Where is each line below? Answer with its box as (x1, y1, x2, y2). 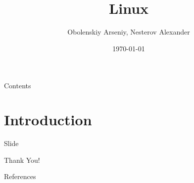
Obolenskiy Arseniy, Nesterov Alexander (67, 27, 190, 37)
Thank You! (4, 154, 40, 165)
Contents (4, 80, 31, 91)
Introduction (4, 110, 92, 130)
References (4, 171, 36, 182)
